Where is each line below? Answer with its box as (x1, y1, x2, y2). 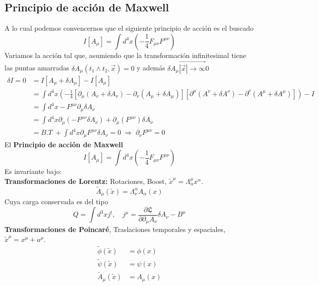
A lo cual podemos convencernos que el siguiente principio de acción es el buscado (4, 23, 254, 33)
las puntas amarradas (4, 62, 69, 73)
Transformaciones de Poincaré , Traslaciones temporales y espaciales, (4, 224, 226, 234)
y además (136, 62, 165, 73)
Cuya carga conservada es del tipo (4, 196, 108, 207)
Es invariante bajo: (4, 166, 62, 176)
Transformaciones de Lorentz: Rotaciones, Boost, (4, 175, 167, 186)
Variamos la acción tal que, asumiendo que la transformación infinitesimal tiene (4, 50, 246, 60)
